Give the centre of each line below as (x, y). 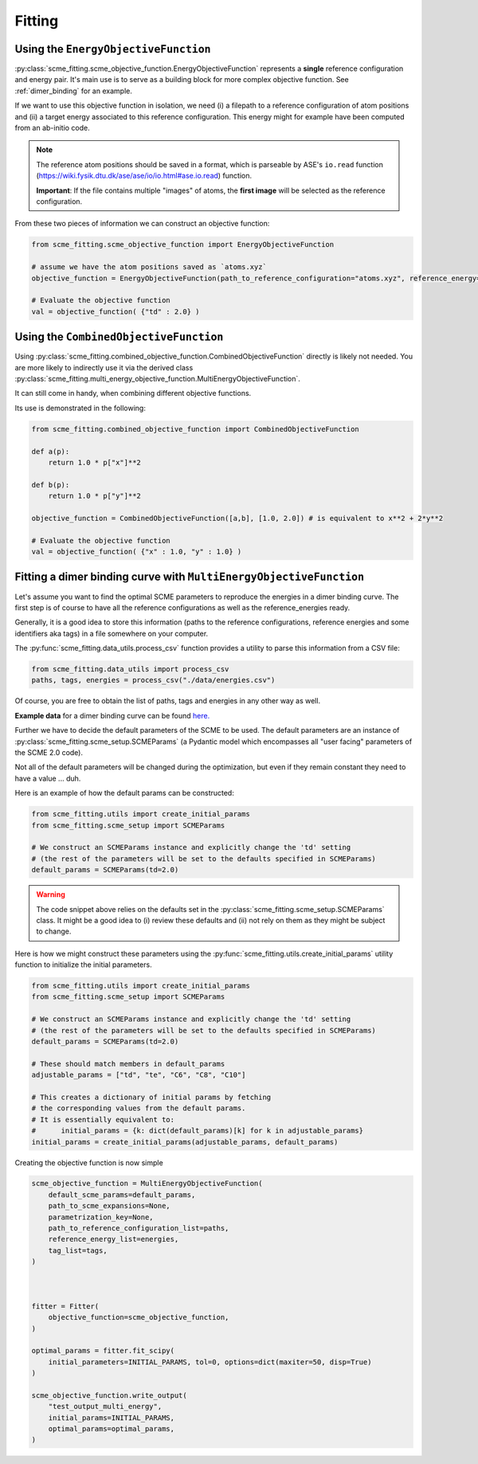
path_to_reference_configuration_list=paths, (139, 1228)
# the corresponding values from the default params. (139, 1108)
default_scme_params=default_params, (122, 1194)
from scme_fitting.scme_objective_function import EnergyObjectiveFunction (183, 245)
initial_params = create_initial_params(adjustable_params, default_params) (185, 1142)
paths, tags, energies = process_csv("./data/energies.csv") (153, 680)
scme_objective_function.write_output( (109, 1395)
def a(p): (51, 451)
